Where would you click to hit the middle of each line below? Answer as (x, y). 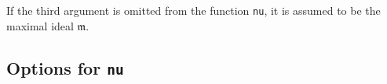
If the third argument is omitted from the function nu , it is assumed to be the (193, 10)
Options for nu (65, 67)
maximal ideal (40, 25)
